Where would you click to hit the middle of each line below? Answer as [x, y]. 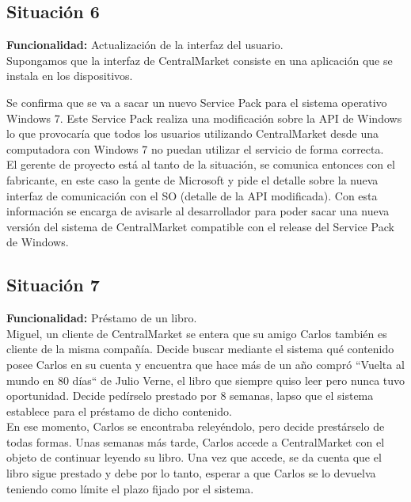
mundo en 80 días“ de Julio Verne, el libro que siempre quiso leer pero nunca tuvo [206, 380]
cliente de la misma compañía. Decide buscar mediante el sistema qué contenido [200, 349]
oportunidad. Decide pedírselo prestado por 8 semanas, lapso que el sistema [190, 396]
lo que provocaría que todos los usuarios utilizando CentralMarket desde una [192, 133]
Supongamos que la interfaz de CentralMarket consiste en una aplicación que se [200, 60]
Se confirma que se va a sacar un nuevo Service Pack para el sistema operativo [197, 102]
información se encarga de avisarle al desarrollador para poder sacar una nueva [198, 211]
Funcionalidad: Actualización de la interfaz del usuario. [145, 45]
